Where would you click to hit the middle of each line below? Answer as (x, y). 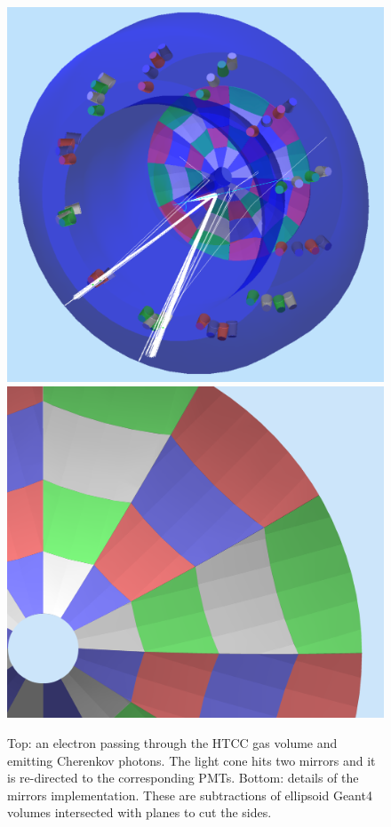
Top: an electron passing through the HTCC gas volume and (172, 743)
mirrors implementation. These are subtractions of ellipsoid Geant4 (190, 795)
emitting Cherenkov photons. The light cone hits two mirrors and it (192, 760)
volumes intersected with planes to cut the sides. (140, 812)
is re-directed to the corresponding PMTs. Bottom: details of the (183, 778)
